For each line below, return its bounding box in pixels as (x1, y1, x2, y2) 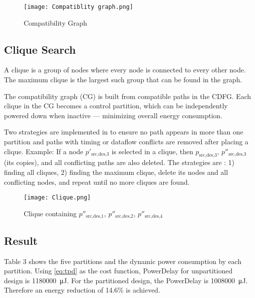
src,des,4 (145, 214, 163, 219)
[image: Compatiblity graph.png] (24, 3, 133, 10)
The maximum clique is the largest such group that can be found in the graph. (4, 74, 242, 85)
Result (4, 232, 38, 248)
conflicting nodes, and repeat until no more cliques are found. (4, 176, 190, 187)
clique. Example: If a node (4, 146, 83, 156)
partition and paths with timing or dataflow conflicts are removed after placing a (4, 136, 249, 147)
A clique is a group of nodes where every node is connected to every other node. (4, 65, 246, 75)
